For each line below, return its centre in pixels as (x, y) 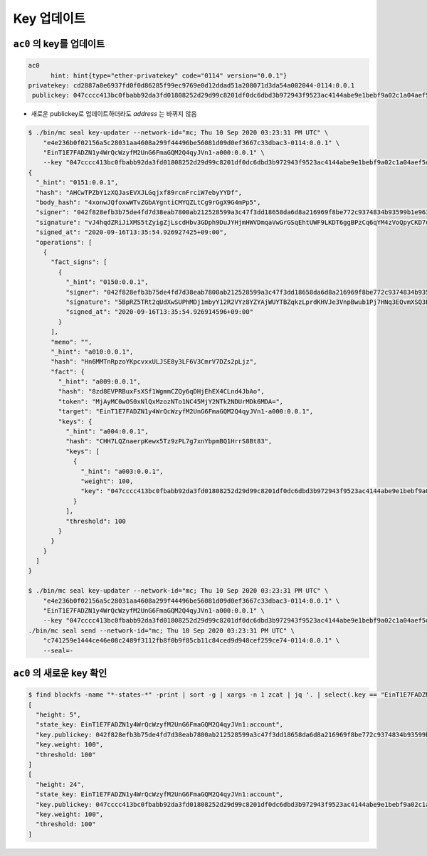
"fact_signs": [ (79, 262)
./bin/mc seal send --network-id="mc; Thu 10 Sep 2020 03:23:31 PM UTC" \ (162, 630)
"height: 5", (58, 714)
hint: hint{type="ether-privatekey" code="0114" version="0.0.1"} (169, 75)
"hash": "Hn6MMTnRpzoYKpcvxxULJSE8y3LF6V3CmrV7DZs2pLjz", (154, 362)
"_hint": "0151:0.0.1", (77, 183)
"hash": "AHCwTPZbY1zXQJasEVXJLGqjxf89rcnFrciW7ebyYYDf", (139, 192)
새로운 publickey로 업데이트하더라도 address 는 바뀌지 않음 (114, 114)
